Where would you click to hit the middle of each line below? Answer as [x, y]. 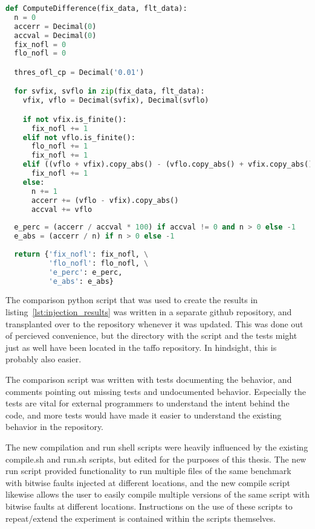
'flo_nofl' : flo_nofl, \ [99, 263]
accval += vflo [62, 209]
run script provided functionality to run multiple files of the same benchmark [148, 471]
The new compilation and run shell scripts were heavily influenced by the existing [157, 447]
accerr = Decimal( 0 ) [55, 26]
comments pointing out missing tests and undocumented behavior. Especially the [156, 391]
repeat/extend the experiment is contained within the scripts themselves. [141, 518]
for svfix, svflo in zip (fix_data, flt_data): [109, 91]
